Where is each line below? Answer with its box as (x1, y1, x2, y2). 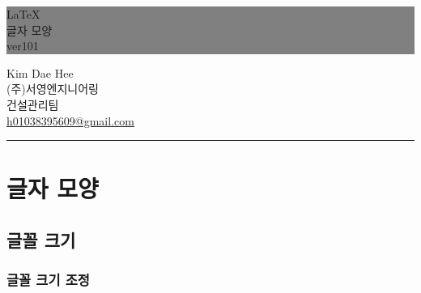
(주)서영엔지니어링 (6, 80, 99, 97)
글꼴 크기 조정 (6, 270, 90, 290)
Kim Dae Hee (6, 64, 74, 81)
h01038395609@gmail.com (6, 112, 134, 129)
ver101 (6, 37, 39, 54)
